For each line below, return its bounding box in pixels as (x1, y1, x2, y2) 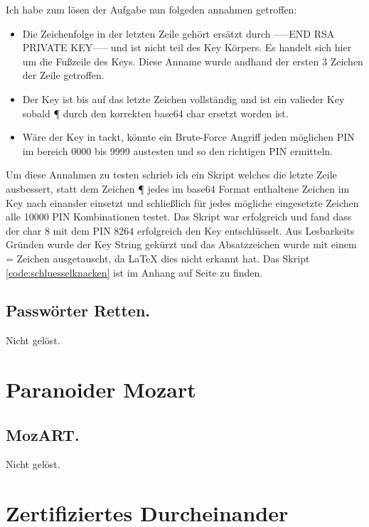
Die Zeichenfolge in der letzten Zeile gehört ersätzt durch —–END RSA (22, 26, 335, 41)
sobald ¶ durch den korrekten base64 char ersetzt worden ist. (22, 105, 289, 120)
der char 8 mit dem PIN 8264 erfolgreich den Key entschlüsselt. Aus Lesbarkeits (6, 223, 355, 238)
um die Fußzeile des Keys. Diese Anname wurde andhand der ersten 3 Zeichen (22, 53, 363, 68)
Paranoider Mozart (6, 375, 196, 404)
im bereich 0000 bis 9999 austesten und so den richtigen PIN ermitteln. (22, 143, 333, 158)
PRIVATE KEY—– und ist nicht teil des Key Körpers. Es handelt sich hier (22, 40, 352, 55)
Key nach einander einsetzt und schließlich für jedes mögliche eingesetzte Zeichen (6, 195, 359, 210)
